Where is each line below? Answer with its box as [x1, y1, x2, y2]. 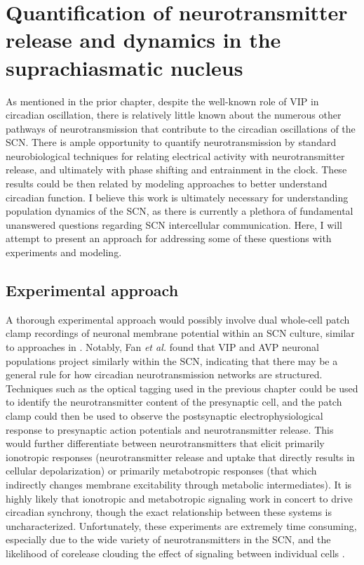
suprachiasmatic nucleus [6, 53, 243, 81]
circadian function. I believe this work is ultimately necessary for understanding [6, 190, 349, 204]
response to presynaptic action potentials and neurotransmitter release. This [6, 422, 334, 437]
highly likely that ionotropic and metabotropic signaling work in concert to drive [6, 491, 353, 505]
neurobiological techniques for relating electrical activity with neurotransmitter [6, 148, 345, 163]
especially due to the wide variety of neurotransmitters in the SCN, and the [6, 532, 331, 547]
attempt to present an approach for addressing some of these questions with [6, 231, 332, 246]
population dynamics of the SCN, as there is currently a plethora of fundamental [6, 204, 353, 218]
